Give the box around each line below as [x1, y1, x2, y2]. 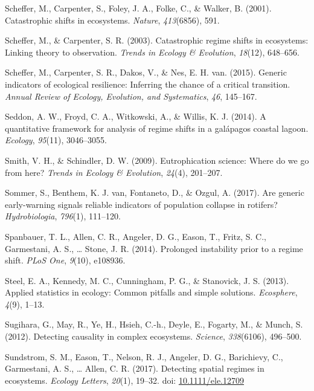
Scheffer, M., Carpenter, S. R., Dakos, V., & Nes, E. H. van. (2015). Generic [5, 66, 287, 79]
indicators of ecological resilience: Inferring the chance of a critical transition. [5, 77, 290, 90]
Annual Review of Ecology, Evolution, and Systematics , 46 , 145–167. [5, 89, 257, 102]
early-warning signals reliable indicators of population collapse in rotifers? [5, 198, 278, 210]
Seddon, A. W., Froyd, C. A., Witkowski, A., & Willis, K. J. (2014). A [5, 110, 266, 123]
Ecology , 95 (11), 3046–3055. [5, 134, 107, 146]
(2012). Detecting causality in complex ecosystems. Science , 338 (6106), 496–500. [5, 330, 302, 343]
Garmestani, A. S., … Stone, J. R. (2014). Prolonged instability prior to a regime [5, 242, 303, 254]
